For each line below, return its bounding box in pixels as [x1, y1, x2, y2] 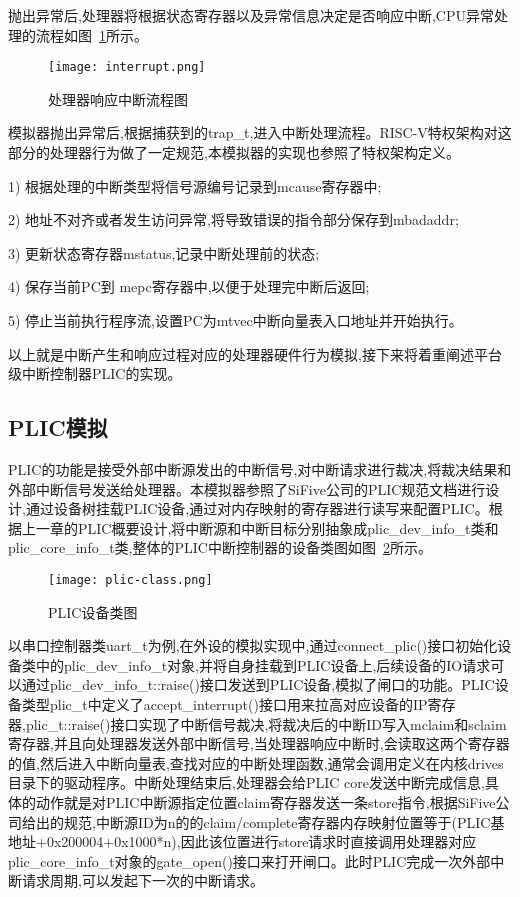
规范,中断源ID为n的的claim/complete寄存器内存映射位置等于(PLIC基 [63, 811, 505, 832]
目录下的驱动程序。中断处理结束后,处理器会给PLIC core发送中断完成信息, [8, 772, 485, 793]
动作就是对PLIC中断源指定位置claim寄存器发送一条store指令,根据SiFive [35, 791, 496, 812]
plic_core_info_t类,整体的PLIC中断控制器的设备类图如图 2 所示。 [8, 537, 432, 558]
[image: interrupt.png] [48, 60, 206, 75]
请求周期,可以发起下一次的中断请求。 [21, 870, 264, 891]
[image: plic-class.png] [48, 572, 213, 587]
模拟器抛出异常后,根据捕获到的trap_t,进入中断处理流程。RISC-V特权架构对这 [8, 122, 512, 143]
